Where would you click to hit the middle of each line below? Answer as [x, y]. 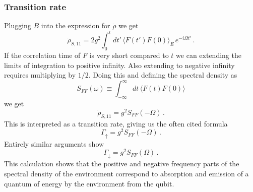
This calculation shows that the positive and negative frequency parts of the [122, 164]
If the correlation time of [42, 55]
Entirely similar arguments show [54, 143]
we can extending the [209, 55]
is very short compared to [129, 55]
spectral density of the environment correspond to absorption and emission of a [126, 173]
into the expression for [76, 25]
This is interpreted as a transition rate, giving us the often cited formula [116, 123]
